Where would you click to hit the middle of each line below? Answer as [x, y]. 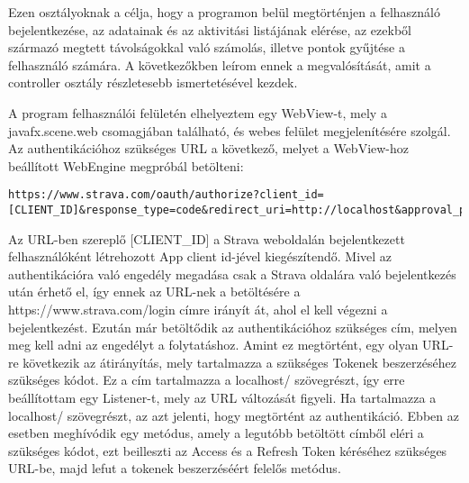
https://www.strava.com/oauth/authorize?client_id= [166, 195]
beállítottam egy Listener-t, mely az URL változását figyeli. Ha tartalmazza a [222, 397]
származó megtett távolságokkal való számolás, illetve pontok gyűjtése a [207, 47]
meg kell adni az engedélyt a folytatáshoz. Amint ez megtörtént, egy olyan [213, 345]
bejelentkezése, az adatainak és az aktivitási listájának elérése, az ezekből [210, 29]
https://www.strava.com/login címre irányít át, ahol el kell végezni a [198, 310]
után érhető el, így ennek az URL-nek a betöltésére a [154, 292]
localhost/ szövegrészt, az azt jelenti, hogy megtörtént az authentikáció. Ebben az [234, 415]
